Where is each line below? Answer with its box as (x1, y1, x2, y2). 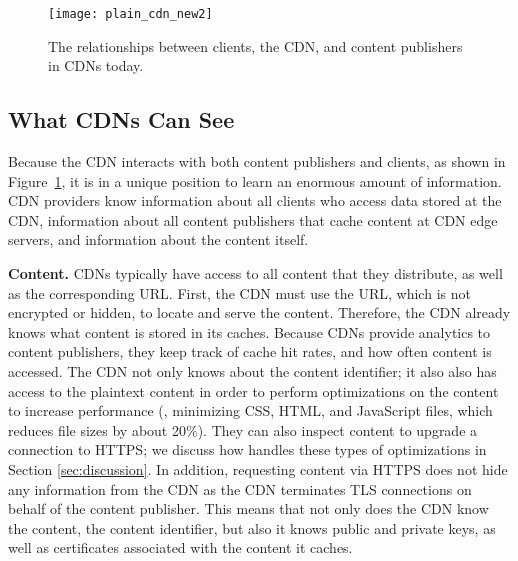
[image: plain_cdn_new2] (48, 7, 213, 21)
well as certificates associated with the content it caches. (8, 537, 353, 558)
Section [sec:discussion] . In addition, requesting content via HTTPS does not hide (8, 458, 508, 479)
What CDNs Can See (8, 104, 235, 135)
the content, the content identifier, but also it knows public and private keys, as (8, 517, 496, 538)
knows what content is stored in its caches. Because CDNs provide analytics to (8, 321, 491, 342)
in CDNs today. (48, 55, 144, 76)
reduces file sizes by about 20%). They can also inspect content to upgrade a (8, 419, 478, 440)
